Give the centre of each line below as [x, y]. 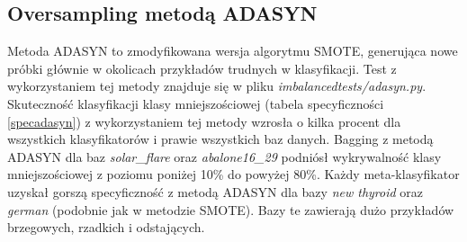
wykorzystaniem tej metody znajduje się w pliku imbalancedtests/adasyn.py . [217, 86]
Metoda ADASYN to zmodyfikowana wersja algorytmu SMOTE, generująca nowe [233, 51]
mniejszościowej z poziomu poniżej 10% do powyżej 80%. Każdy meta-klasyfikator [233, 174]
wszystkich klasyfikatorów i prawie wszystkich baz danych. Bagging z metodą [220, 139]
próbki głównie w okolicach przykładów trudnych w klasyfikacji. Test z [202, 68]
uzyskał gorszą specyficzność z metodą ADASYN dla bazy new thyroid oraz [216, 191]
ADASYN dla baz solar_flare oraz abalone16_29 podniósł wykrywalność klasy [225, 156]
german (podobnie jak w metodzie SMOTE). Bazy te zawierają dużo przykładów [231, 209]
